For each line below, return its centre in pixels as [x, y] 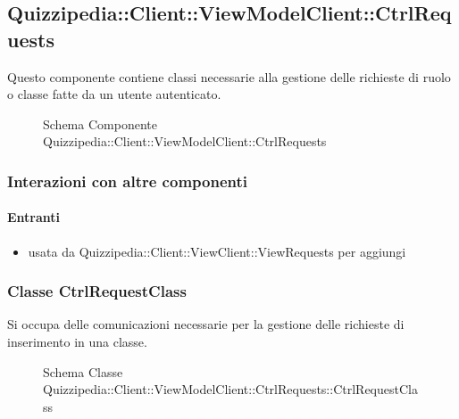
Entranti [34, 217]
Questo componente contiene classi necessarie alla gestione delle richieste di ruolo [229, 76]
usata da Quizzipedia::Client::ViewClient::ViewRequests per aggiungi [217, 251]
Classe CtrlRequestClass [97, 291]
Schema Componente [100, 123]
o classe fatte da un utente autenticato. [114, 94]
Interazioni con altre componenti [127, 181]
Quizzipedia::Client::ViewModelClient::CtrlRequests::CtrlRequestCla [230, 389]
